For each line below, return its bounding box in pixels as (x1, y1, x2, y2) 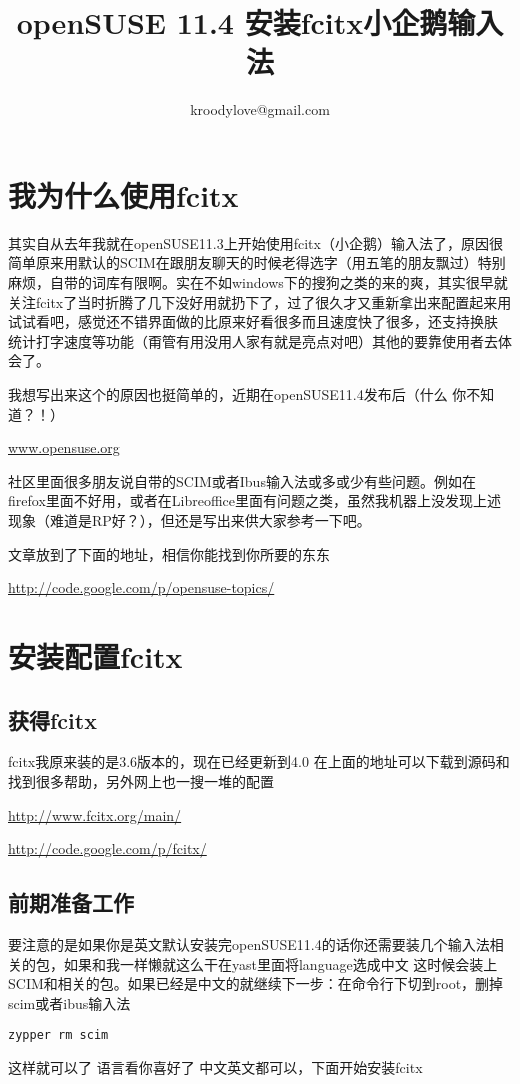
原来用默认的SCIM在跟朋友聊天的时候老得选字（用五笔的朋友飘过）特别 (35, 252, 506, 273)
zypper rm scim (8, 1028, 109, 1043)
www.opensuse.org (8, 437, 120, 458)
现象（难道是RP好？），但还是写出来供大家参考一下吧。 (8, 509, 371, 530)
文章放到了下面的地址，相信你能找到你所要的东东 (8, 543, 330, 564)
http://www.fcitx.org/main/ (8, 804, 182, 825)
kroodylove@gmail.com (190, 99, 330, 120)
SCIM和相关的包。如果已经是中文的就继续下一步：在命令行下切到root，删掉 (8, 973, 504, 994)
